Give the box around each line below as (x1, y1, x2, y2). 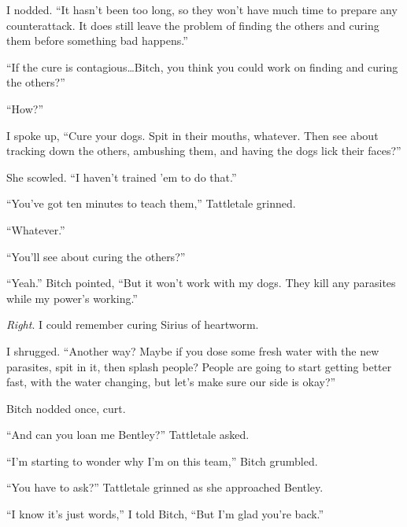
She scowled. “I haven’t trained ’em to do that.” (6, 168, 237, 185)
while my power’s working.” (6, 289, 138, 306)
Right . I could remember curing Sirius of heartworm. (6, 316, 259, 333)
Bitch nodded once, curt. (6, 400, 126, 416)
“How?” (6, 100, 44, 116)
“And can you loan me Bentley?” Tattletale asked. (6, 426, 250, 443)
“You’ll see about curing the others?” (6, 248, 186, 264)
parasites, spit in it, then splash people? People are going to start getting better (6, 358, 392, 374)
